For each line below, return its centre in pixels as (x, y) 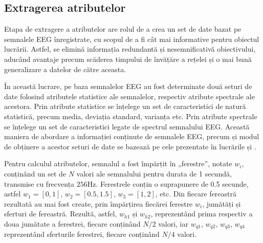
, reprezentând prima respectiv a (202, 214)
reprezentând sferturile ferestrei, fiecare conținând (82, 234)
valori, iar (173, 223)
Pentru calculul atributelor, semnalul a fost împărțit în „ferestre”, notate (118, 163)
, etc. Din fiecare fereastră (196, 194)
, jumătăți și (222, 203)
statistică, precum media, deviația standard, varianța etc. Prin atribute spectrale (131, 116)
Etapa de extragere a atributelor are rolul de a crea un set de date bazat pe (123, 29)
